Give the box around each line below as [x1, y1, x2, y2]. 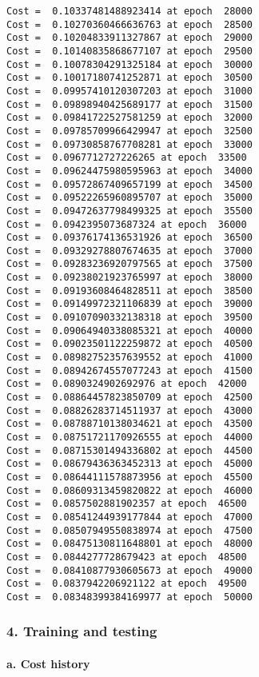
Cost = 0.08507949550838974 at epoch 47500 [6, 524, 253, 536]
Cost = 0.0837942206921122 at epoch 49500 [6, 578, 247, 590]
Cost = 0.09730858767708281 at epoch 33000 [6, 138, 253, 150]
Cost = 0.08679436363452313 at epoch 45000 [6, 458, 253, 470]
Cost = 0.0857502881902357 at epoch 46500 [6, 498, 247, 510]
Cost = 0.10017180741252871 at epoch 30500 [6, 72, 253, 84]
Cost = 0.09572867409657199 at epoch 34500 [6, 178, 253, 190]
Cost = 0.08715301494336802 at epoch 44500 [6, 444, 253, 456]
